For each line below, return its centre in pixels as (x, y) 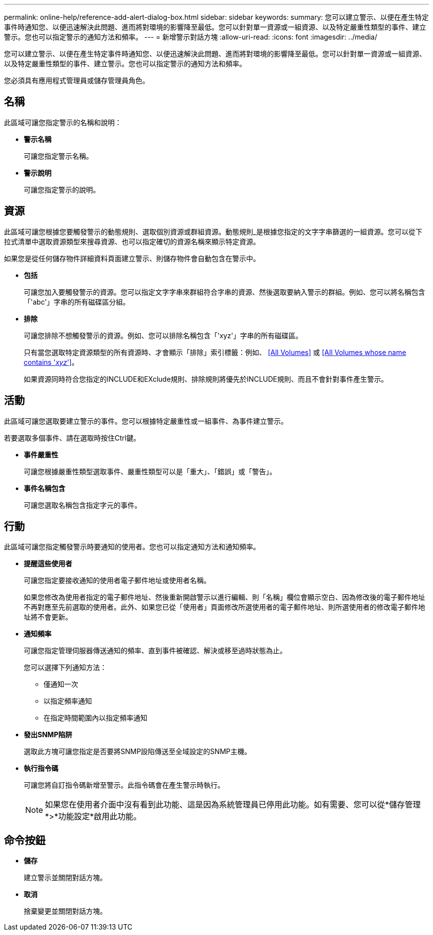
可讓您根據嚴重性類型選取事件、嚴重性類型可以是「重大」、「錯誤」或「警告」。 (150, 471)
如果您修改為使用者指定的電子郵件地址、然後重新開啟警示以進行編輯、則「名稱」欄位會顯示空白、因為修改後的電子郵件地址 (224, 597)
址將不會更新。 (48, 617)
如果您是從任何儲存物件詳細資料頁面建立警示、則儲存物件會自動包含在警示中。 (132, 258)
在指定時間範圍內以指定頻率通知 (95, 718)
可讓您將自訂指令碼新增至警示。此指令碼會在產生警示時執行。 (124, 785)
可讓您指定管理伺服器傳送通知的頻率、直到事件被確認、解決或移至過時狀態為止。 (155, 651)
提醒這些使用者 (48, 564)
